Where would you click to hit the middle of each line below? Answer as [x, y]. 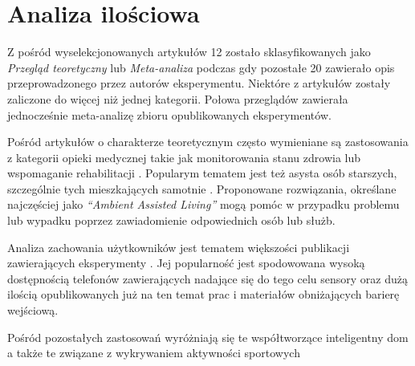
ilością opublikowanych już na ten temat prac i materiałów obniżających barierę [203, 294]
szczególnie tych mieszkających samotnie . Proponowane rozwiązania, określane [202, 188]
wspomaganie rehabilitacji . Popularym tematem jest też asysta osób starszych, [202, 173]
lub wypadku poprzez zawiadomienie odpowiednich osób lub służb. [171, 220]
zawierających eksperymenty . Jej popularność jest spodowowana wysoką [186, 263]
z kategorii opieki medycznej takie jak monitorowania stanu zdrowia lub [184, 157]
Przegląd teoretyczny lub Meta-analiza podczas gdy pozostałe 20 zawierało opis [201, 67]
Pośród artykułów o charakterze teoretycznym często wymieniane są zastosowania [208, 142]
